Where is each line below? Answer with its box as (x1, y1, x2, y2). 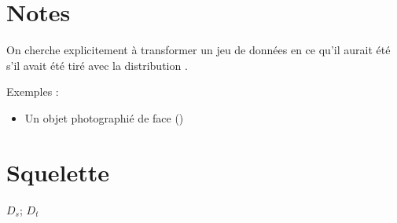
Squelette (6, 155, 110, 188)
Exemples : (6, 83, 59, 100)
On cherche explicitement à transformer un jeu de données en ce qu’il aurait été (6, 42, 391, 58)
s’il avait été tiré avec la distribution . (6, 57, 188, 73)
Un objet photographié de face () (24, 109, 184, 126)
